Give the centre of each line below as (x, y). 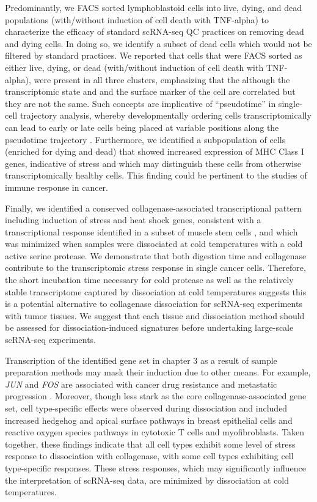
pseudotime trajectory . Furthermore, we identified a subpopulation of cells (145, 139)
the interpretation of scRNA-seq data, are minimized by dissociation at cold (147, 480)
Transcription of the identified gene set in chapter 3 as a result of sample (141, 360)
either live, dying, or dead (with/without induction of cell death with (134, 67)
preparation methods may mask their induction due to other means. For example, (158, 372)
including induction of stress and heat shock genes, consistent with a (133, 220)
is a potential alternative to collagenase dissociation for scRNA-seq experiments (154, 304)
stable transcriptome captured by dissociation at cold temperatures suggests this (156, 291)
